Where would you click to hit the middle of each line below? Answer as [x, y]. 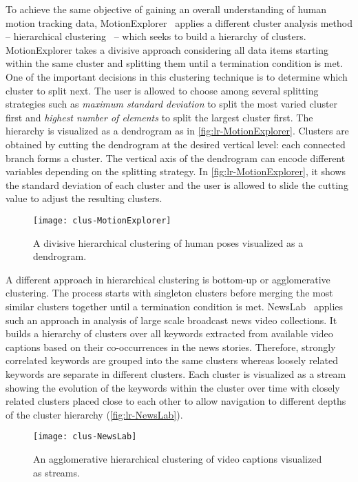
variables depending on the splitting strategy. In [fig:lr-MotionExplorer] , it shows [176, 171]
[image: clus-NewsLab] [85, 437]
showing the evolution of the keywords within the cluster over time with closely [173, 387]
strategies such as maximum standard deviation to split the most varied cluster [172, 104]
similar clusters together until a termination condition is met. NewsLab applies [175, 306]
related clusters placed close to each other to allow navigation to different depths [176, 401]
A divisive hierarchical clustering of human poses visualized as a [168, 242]
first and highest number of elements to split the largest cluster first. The [159, 117]
